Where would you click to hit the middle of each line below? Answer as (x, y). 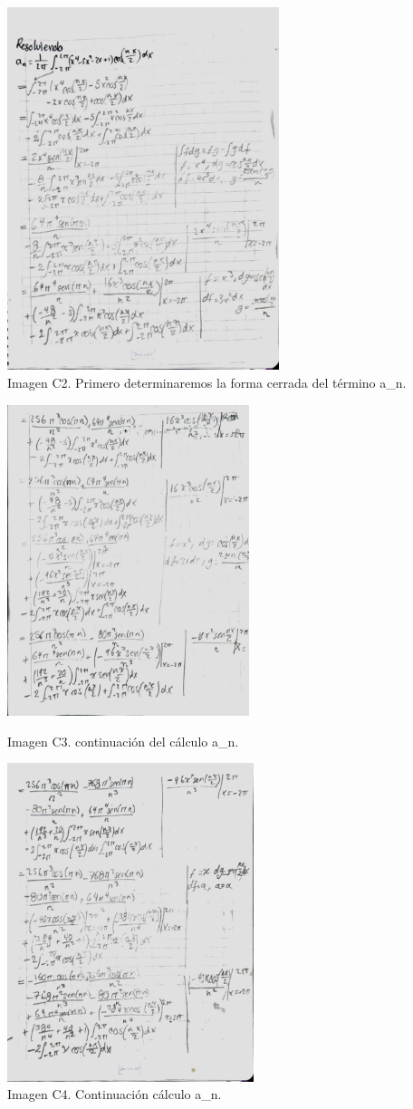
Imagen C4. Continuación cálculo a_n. (115, 1094)
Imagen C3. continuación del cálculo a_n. (123, 741)
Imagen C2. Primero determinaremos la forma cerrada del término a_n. (207, 383)
